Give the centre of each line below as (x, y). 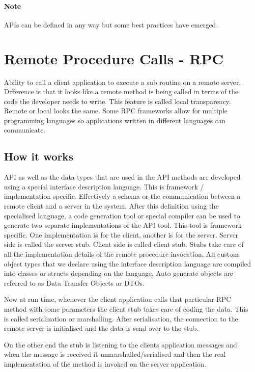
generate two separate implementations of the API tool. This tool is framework (123, 225)
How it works (39, 156)
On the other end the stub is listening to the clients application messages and (121, 344)
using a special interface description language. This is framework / (104, 186)
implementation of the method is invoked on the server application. (105, 363)
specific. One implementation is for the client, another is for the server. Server (121, 234)
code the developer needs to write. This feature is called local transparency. (117, 101)
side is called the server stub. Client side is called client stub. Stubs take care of (124, 244)
